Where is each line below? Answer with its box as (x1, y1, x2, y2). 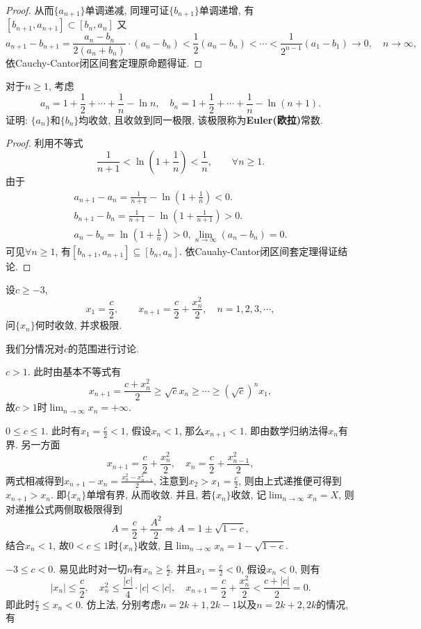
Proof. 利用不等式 (6, 136, 83, 150)
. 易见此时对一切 (53, 561, 127, 575)
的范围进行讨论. (68, 341, 139, 355)
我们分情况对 (6, 341, 64, 355)
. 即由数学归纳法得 (244, 423, 329, 437)
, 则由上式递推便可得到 (238, 473, 342, 487)
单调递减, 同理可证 (85, 3, 170, 17)
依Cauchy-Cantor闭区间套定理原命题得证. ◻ (6, 55, 203, 70)
